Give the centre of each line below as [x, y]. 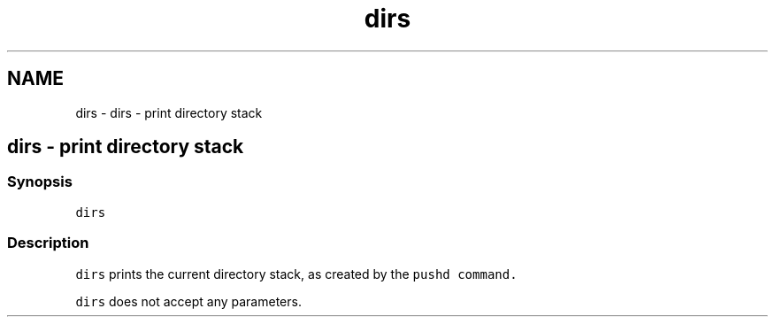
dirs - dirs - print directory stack [169, 112]
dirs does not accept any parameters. [188, 301]
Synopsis [40, 182]
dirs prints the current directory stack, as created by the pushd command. [296, 274]
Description [48, 243]
